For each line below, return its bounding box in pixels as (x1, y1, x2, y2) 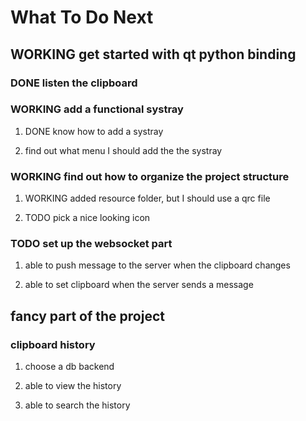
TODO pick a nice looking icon (24, 212, 151, 224)
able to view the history (24, 380, 122, 392)
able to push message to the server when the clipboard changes (24, 259, 291, 271)
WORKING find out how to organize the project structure (10, 169, 290, 183)
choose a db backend (24, 361, 115, 373)
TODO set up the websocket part (10, 237, 173, 251)
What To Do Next (10, 6, 154, 29)
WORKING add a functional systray (10, 102, 184, 116)
